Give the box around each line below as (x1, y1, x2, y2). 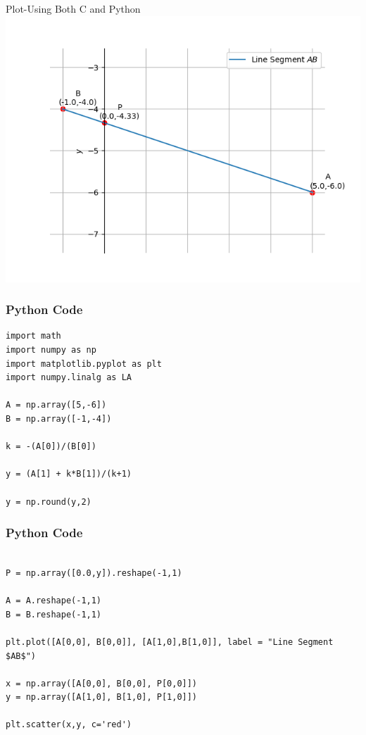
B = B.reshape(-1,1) (6, 609, 102, 620)
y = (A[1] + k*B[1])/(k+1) (6, 469, 132, 479)
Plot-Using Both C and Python (6, 1, 141, 15)
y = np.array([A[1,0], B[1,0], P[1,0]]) (6, 692, 198, 703)
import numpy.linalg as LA (6, 372, 132, 383)
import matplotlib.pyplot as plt (6, 358, 162, 369)
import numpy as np (6, 345, 96, 355)
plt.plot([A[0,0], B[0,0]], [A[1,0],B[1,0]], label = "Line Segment (6, 636, 334, 647)
